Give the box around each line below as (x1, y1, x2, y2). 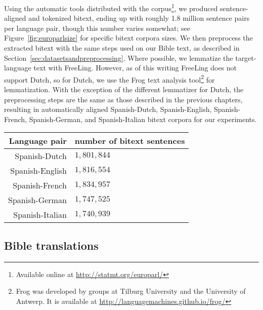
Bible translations (4, 237, 99, 253)
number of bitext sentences (74, 135, 185, 147)
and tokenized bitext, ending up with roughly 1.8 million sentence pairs (28, 13, 250, 23)
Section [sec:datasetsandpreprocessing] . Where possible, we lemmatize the (4, 52, 233, 63)
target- (235, 52, 256, 63)
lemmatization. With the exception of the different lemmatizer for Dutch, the (4, 84, 244, 95)
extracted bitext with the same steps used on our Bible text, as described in (4, 43, 240, 53)
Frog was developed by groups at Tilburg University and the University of (16, 286, 246, 296)
